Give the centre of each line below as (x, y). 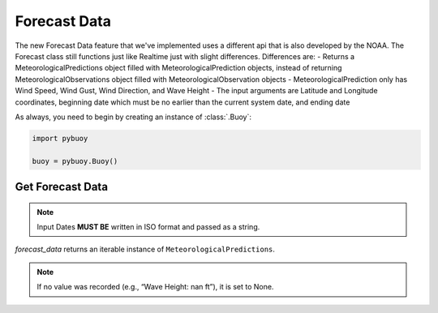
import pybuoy (60, 138)
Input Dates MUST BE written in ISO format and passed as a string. (148, 227)
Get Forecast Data (62, 187)
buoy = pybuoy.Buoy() (75, 161)
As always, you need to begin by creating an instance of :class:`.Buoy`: (133, 117)
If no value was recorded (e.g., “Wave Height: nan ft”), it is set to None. (155, 287)
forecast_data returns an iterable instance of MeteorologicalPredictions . (145, 249)
